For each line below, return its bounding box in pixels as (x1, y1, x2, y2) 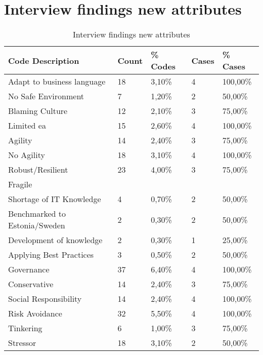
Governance (8, 263, 50, 275)
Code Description (8, 54, 79, 66)
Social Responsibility (8, 293, 82, 305)
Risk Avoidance (8, 307, 62, 320)
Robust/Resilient (8, 164, 68, 176)
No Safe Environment (8, 90, 84, 102)
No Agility (8, 149, 45, 161)
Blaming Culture (8, 105, 68, 117)
